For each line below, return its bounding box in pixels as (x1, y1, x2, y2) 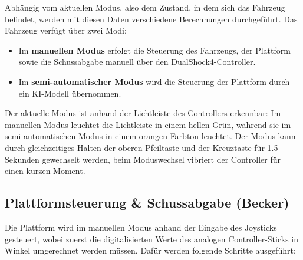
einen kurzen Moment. (5, 164, 85, 177)
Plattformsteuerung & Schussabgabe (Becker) (5, 193, 289, 212)
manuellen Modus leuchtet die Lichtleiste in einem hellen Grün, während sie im (5, 118, 291, 130)
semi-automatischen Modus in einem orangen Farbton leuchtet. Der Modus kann (5, 130, 296, 142)
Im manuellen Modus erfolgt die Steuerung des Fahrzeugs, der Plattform (18, 44, 291, 56)
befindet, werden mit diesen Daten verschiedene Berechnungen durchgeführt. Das (5, 12, 298, 25)
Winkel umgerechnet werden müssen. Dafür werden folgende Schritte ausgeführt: (5, 244, 296, 256)
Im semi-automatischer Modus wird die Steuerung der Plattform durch (18, 75, 290, 87)
